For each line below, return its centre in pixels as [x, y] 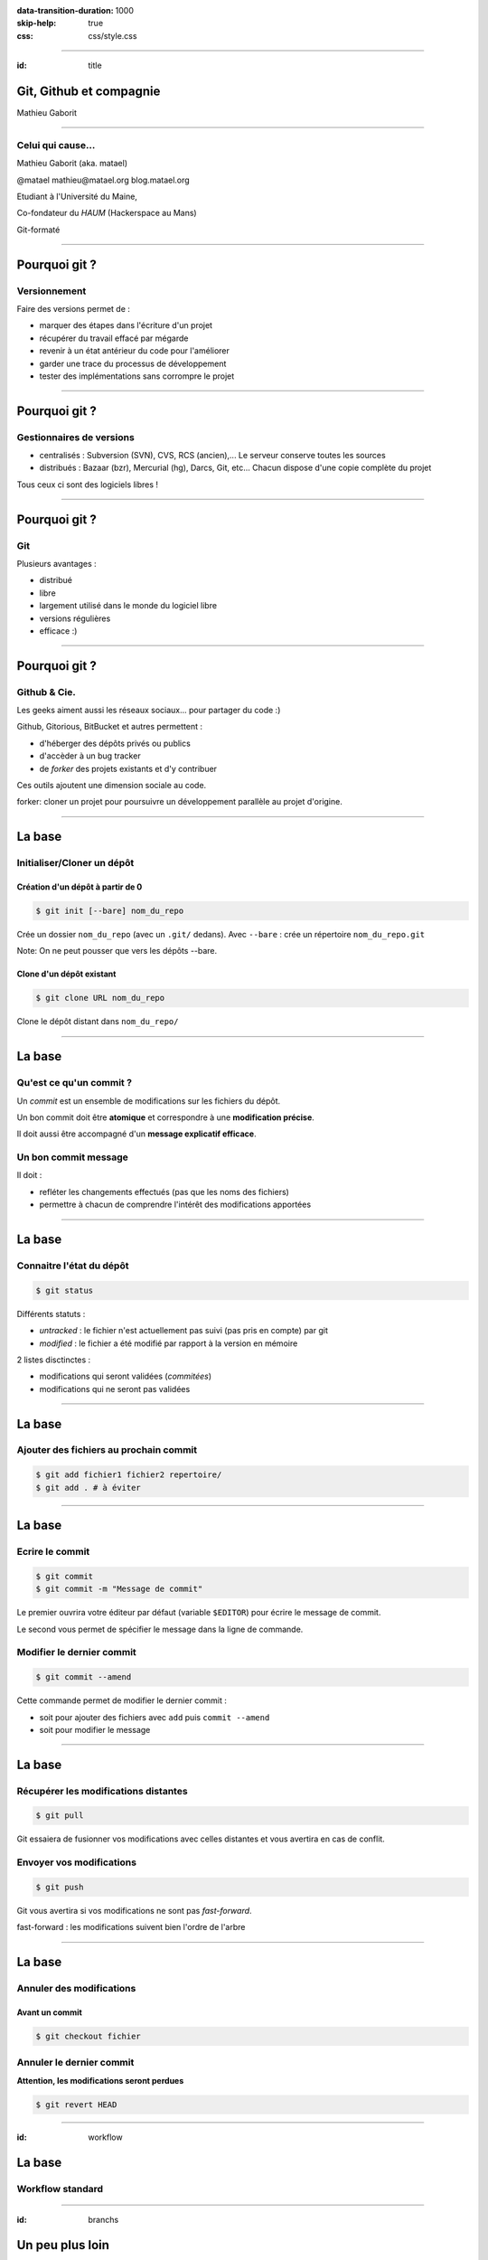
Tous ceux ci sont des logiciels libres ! [87, 485]
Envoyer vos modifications [77, 1862]
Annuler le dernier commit [75, 2063]
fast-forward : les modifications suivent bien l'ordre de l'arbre [131, 1927]
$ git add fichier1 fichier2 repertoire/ [129, 1475]
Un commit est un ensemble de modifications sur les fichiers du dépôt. [149, 1101]
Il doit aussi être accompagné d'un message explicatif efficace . [136, 1134]
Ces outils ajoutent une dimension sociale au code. [112, 786]
